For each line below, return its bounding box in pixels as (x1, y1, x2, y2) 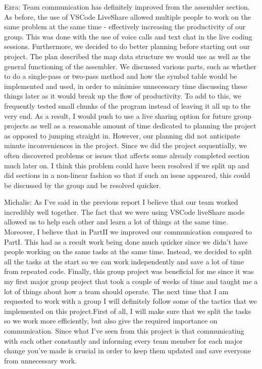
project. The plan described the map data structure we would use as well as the (4, 51, 251, 61)
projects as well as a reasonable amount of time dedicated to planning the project (4, 120, 256, 131)
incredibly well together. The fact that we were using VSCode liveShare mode (4, 206, 245, 217)
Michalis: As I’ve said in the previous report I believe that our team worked (4, 197, 238, 207)
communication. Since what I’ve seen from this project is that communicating (4, 326, 244, 336)
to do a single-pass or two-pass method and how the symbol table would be (4, 71, 237, 81)
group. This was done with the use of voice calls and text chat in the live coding (4, 31, 252, 41)
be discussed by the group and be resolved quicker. (4, 179, 161, 190)
